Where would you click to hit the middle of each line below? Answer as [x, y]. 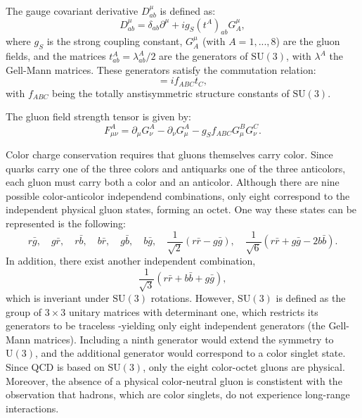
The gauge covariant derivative [72, 11]
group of [24, 311]
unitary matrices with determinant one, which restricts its [193, 311]
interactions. [32, 408]
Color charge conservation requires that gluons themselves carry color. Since [169, 154]
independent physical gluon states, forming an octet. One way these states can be [181, 209]
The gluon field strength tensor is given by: [98, 116]
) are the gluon [308, 41]
